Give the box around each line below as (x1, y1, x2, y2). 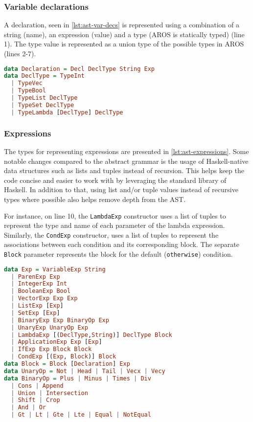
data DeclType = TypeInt (4, 72, 85, 80)
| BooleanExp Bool (11, 288, 71, 295)
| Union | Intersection (11, 389, 88, 397)
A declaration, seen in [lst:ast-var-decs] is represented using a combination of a (4, 20, 239, 30)
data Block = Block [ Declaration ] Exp (4, 360, 130, 368)
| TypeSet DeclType (11, 101, 74, 109)
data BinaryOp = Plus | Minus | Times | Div (4, 375, 151, 382)
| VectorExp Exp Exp (11, 295, 78, 302)
